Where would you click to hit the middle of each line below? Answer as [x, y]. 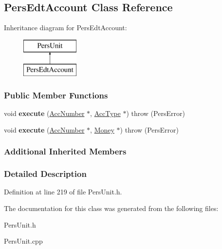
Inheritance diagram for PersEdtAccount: [65, 28]
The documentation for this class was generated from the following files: [111, 208]
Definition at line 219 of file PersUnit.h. [63, 192]
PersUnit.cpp [23, 241]
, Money [102, 129]
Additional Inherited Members [65, 151]
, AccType [105, 113]
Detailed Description [45, 174]
